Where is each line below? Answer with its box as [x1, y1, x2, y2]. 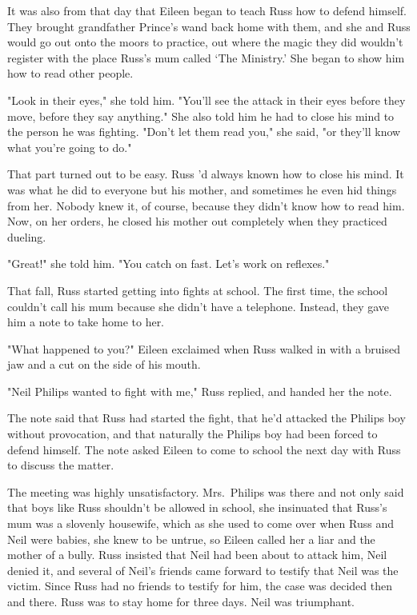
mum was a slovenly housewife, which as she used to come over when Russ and [7, 515, 394, 532]
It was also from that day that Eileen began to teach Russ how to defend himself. [7, 2, 407, 18]
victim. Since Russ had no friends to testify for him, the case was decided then [7, 577, 392, 594]
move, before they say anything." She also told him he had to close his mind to [7, 107, 395, 124]
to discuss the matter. [7, 457, 114, 473]
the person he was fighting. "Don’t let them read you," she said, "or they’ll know [7, 123, 401, 140]
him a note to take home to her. [7, 313, 165, 330]
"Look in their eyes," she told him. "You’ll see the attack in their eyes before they [7, 91, 406, 108]
